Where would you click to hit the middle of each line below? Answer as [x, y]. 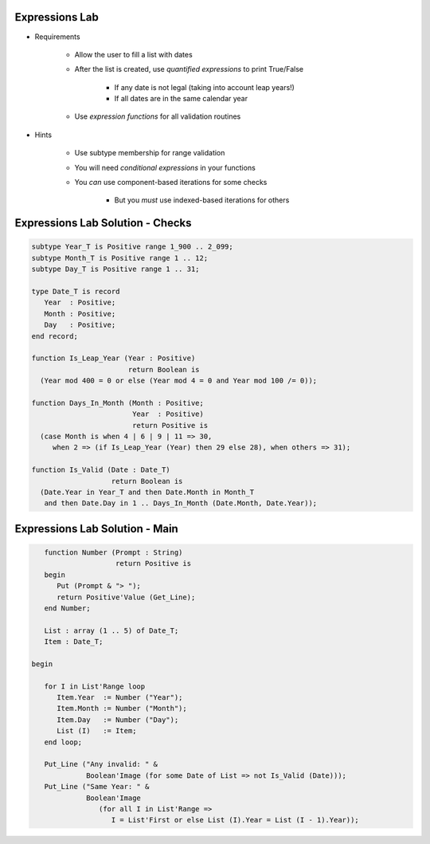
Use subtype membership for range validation [150, 153]
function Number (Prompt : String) [113, 553]
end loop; [63, 742]
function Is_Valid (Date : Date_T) [101, 470]
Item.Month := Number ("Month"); [122, 709]
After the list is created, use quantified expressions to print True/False [189, 69]
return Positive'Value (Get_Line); [126, 597]
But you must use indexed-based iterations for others [202, 200]
